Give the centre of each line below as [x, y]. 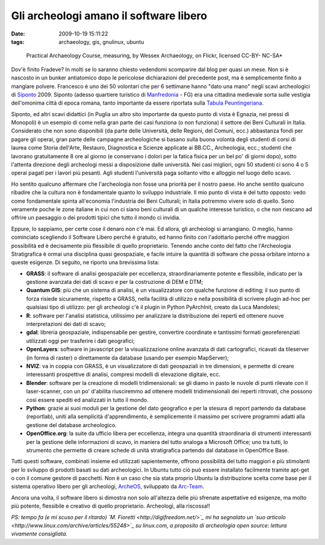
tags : [18, 42]
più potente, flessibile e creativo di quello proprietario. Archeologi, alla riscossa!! [111, 506]
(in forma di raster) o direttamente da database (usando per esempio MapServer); [128, 357]
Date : [18, 34]
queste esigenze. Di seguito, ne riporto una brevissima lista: [85, 262]
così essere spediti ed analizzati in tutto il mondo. [87, 399]
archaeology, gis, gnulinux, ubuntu [101, 42]
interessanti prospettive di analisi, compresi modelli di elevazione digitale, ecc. [123, 374]
